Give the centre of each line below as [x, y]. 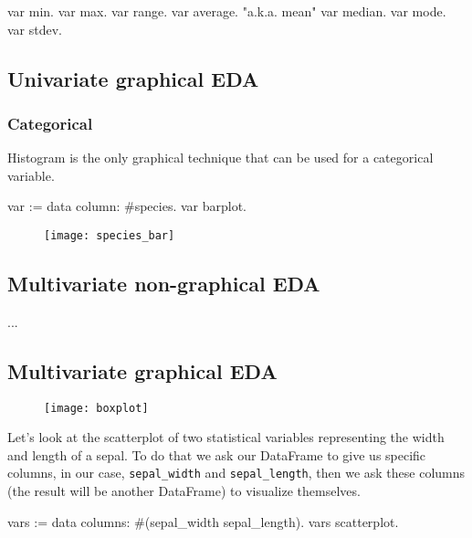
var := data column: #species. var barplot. [127, 206]
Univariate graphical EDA [133, 78]
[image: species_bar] [110, 235]
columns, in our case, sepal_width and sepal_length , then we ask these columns [236, 473]
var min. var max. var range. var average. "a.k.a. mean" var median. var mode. [227, 11]
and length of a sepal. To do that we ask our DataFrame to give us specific [217, 454]
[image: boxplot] [96, 408]
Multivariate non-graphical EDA [164, 284]
